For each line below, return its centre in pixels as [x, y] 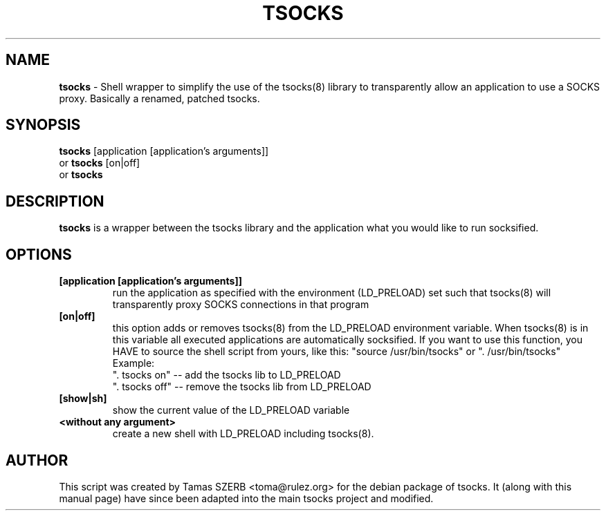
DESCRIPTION [55, 201]
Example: [134, 363]
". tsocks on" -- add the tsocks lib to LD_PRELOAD [227, 375]
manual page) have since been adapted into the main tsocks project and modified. [246, 498]
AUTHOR [37, 460]
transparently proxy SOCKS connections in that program [241, 305]
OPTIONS [39, 254]
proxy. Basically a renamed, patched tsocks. [159, 98]
